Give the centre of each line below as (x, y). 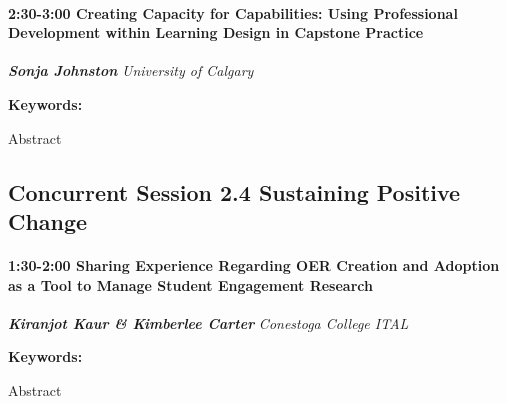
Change (48, 220)
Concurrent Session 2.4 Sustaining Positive (234, 191)
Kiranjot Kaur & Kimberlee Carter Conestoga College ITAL (208, 322)
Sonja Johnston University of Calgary (131, 70)
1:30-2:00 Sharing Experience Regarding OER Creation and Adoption (254, 264)
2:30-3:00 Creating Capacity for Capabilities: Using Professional (233, 12)
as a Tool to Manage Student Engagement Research (190, 284)
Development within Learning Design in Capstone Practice (216, 32)
